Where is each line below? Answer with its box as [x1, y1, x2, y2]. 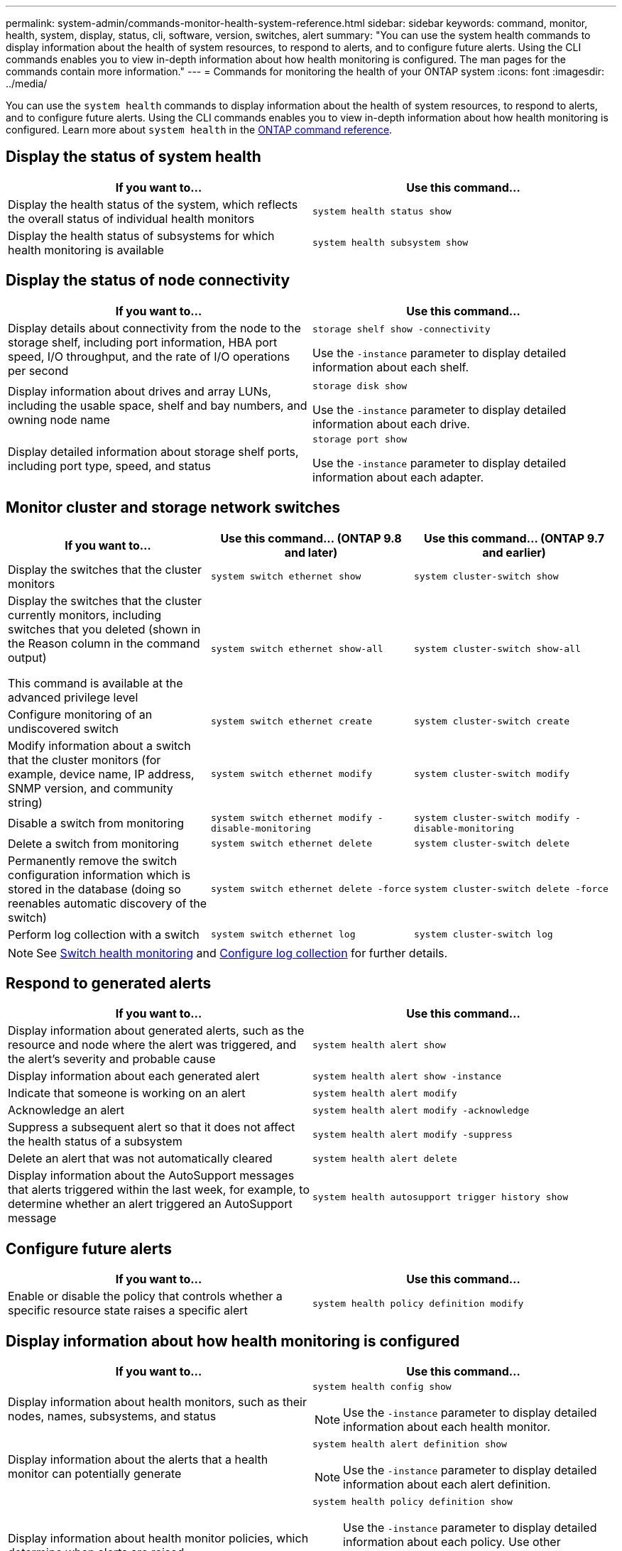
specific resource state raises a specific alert [8, 1303, 248, 1318]
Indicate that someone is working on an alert [8, 1086, 246, 1101]
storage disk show [312, 380, 408, 391]
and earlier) [482, 545, 546, 560]
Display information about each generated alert [8, 1069, 260, 1084]
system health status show [312, 206, 452, 217]
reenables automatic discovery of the [8, 896, 207, 910]
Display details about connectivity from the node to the [8, 320, 301, 335]
